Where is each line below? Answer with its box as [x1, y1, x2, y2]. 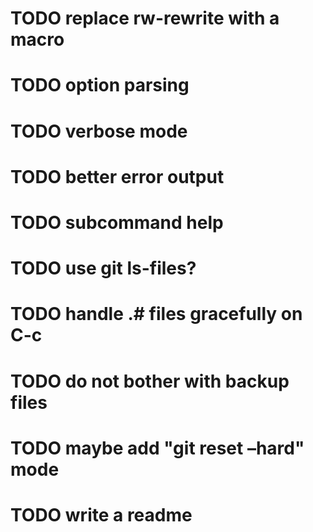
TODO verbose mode [10, 120, 188, 142]
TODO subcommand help [10, 211, 224, 234]
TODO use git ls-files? [10, 257, 197, 280]
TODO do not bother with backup [10, 370, 290, 392]
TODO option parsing [10, 74, 190, 97]
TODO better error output [10, 165, 225, 188]
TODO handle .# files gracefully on [10, 303, 303, 326]
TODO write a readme [10, 503, 193, 526]
